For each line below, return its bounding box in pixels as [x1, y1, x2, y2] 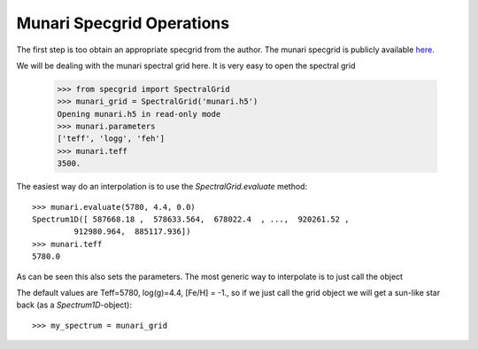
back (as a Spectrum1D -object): [16, 299, 133, 310]
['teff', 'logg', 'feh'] [57, 134, 166, 143]
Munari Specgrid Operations [16, 13, 230, 33]
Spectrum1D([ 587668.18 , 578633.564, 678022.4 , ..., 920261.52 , [32, 214, 350, 225]
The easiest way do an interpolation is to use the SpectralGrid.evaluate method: [16, 182, 308, 192]
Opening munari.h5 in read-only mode [57, 109, 221, 119]
